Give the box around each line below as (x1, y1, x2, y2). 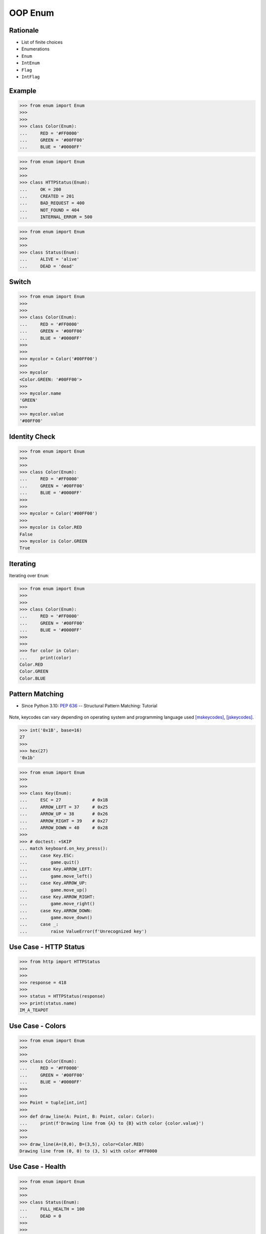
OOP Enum (9, 7, 54, 18)
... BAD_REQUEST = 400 (19, 200, 85, 206)
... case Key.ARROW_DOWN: (19, 908, 93, 913)
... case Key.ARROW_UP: (19, 880, 87, 886)
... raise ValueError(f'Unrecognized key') (19, 928, 147, 934)
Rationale (9, 26, 39, 35)
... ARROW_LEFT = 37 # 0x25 (19, 804, 108, 810)
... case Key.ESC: (19, 852, 74, 858)
